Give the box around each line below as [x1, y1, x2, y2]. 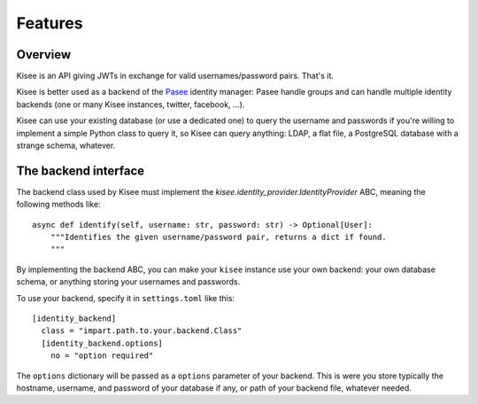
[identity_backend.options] [41, 338, 164, 348]
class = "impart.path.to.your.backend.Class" [41, 326, 243, 336]
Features [16, 13, 83, 33]
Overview [16, 47, 72, 62]
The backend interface [16, 163, 145, 178]
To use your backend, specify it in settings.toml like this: [16, 292, 235, 303]
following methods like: [16, 199, 101, 210]
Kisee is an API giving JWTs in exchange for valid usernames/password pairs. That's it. [16, 71, 334, 82]
